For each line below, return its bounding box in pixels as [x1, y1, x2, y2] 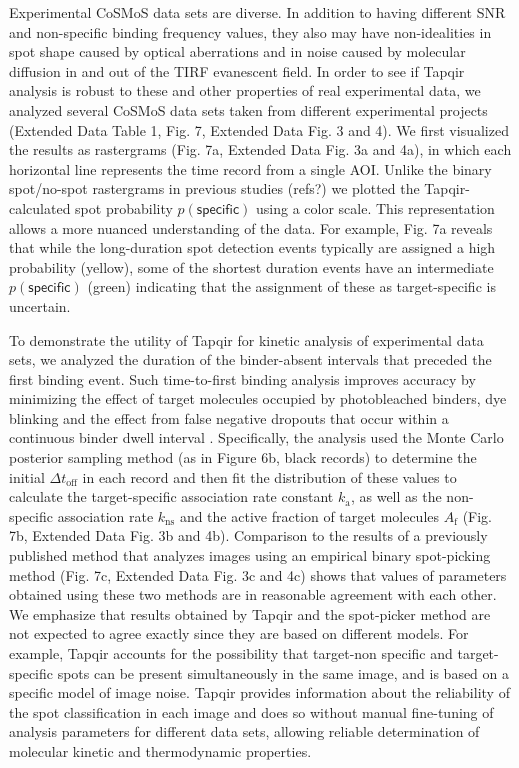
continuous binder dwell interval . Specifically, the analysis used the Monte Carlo [9, 427, 504, 448]
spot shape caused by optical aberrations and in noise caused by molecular [9, 41, 466, 62]
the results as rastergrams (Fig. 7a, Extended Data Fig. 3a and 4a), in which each [9, 139, 512, 160]
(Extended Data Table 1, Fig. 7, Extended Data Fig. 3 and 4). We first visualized [9, 119, 509, 140]
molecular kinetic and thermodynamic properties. [9, 740, 312, 761]
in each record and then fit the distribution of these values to [82, 466, 457, 487]
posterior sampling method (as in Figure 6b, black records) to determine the [9, 447, 477, 468]
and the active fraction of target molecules [179, 505, 440, 526]
